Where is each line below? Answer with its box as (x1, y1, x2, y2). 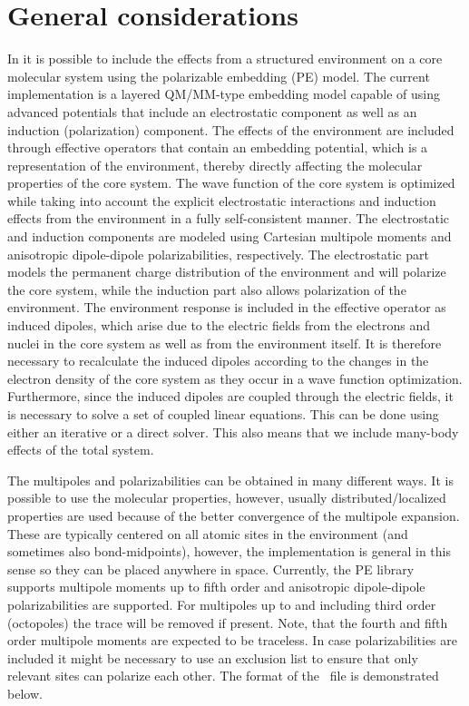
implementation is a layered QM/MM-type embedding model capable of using (7, 84, 440, 103)
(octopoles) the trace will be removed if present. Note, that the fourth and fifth (7, 613, 448, 632)
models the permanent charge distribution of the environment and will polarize (7, 262, 446, 281)
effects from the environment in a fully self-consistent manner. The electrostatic (7, 209, 449, 228)
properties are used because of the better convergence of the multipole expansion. (7, 505, 460, 525)
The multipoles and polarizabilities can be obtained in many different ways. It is (7, 470, 454, 489)
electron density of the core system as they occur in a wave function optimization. (7, 368, 463, 387)
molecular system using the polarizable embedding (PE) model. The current (7, 66, 430, 85)
